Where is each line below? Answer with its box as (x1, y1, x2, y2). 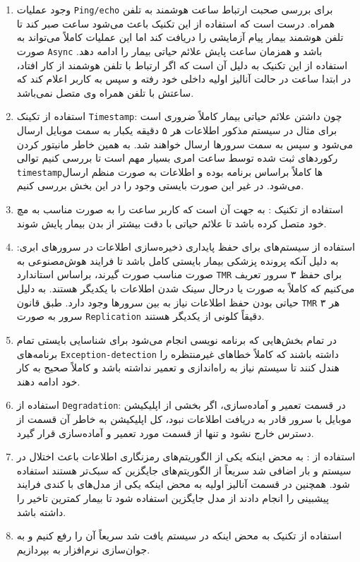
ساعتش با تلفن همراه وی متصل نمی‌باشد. (16, 85, 194, 100)
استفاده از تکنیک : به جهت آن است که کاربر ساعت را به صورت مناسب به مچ (16, 201, 344, 216)
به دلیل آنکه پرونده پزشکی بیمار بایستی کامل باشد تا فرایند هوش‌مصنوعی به (16, 253, 339, 268)
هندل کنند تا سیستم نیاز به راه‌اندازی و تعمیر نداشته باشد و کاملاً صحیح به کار (16, 360, 340, 375)
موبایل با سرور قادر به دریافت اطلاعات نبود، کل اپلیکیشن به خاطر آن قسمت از (16, 412, 352, 426)
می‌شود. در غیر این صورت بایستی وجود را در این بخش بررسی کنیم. (16, 178, 304, 193)
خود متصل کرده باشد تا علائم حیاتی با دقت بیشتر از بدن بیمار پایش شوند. (16, 215, 327, 230)
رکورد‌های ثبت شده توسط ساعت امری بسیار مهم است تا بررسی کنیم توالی (16, 150, 338, 165)
